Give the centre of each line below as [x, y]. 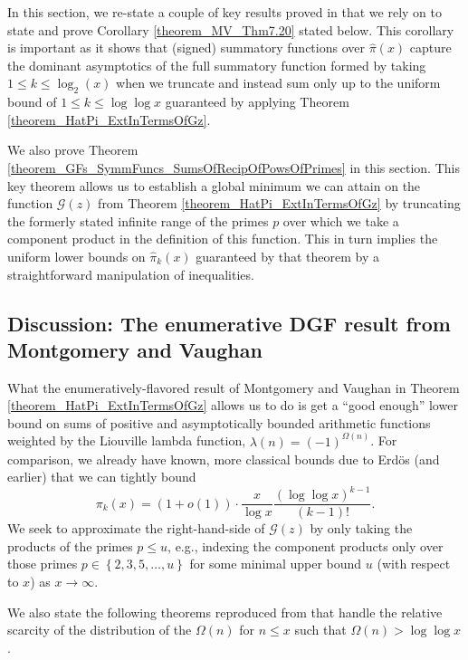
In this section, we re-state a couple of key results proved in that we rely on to [224, 12]
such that [320, 630]
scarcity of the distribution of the [100, 630]
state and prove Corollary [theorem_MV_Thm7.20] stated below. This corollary [231, 29]
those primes [43, 564]
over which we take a [341, 220]
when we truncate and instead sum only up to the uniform [278, 83]
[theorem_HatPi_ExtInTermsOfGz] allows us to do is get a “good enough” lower [233, 405]
